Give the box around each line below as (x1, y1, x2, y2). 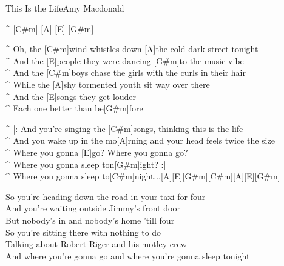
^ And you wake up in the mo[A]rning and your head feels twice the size (5, 134, 275, 147)
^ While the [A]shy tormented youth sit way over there (5, 78, 210, 90)
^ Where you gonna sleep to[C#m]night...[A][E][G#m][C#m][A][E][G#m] (5, 170, 280, 182)
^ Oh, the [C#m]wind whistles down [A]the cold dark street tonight (5, 42, 259, 55)
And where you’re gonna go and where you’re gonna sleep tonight (5, 249, 250, 262)
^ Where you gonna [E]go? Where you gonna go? (5, 145, 188, 158)
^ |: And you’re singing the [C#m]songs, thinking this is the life (5, 122, 243, 135)
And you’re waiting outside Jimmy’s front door (5, 202, 180, 214)
